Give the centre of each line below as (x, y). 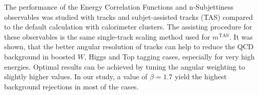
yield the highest (201, 76)
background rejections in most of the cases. (72, 86)
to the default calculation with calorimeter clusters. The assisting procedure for (128, 27)
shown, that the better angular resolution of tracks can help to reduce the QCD (129, 46)
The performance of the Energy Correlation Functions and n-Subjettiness (119, 7)
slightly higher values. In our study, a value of (76, 76)
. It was (241, 36)
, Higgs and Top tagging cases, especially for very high (170, 56)
